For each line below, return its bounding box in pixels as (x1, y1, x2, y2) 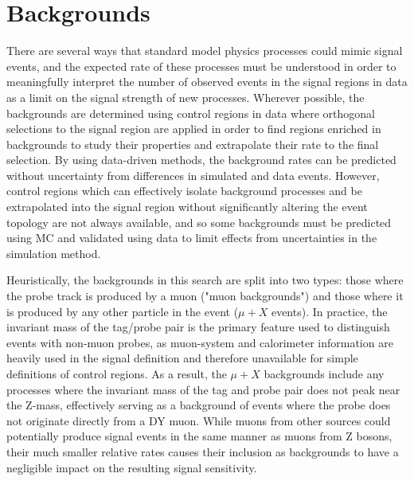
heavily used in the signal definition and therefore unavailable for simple (6, 350, 358, 366)
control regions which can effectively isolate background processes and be (6, 182, 362, 199)
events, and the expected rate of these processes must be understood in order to (6, 57, 396, 74)
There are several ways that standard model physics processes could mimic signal (6, 42, 403, 59)
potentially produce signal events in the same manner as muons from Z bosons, (6, 428, 393, 444)
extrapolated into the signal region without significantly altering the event (6, 198, 368, 215)
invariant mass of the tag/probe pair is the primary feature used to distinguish (6, 319, 390, 335)
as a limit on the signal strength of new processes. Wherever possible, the (6, 88, 365, 105)
